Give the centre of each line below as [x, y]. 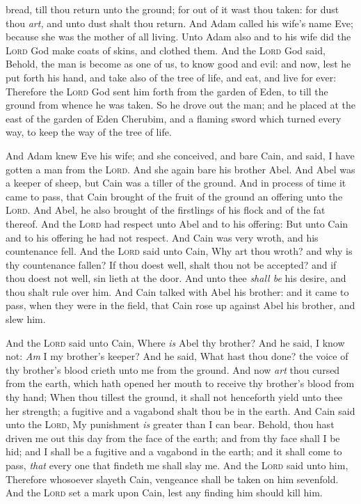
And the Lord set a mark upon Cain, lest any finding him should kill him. [164, 493]
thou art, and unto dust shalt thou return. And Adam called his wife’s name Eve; [179, 23]
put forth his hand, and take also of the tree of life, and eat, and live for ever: [171, 77]
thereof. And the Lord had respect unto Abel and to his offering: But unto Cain [177, 223]
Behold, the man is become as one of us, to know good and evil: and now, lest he [178, 64]
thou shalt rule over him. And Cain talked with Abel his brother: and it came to [177, 291]
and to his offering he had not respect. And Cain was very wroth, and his [162, 237]
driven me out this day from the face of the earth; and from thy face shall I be [173, 438]
